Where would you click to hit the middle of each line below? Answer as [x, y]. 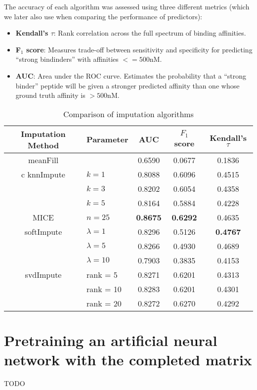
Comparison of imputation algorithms [128, 114]
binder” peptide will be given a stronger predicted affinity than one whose [128, 85]
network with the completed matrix [128, 360]
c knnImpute [43, 174]
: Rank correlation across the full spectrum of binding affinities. [150, 33]
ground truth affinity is [50, 95]
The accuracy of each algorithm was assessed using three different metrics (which [127, 6]
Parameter [107, 139]
